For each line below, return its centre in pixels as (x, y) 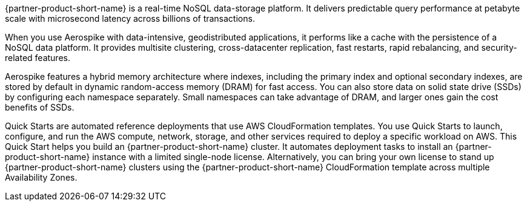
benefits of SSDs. (40, 107)
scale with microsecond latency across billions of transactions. (130, 18)
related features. (38, 58)
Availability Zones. (41, 177)
